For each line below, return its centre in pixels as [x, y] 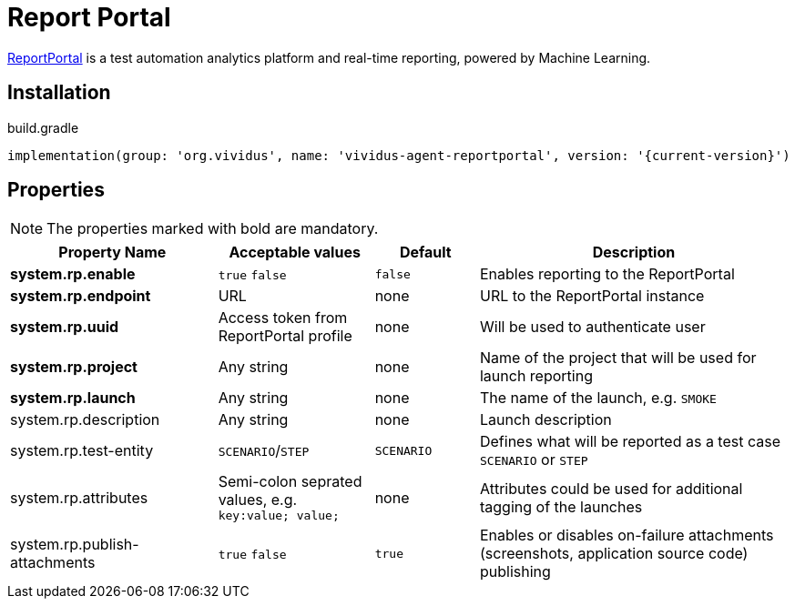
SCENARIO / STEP [264, 451]
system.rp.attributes [79, 497]
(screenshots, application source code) [614, 554]
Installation [59, 93]
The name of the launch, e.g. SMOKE [598, 398]
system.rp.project [74, 367]
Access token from [283, 318]
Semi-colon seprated [290, 482]
